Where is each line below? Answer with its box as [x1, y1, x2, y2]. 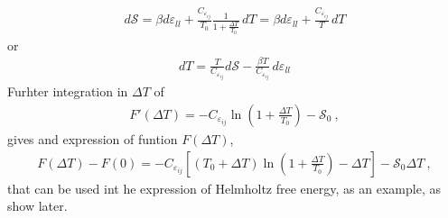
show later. [7, 196, 68, 215]
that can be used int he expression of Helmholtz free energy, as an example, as [7, 178, 441, 197]
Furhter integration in [7, 82, 128, 101]
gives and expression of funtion [7, 130, 178, 148]
